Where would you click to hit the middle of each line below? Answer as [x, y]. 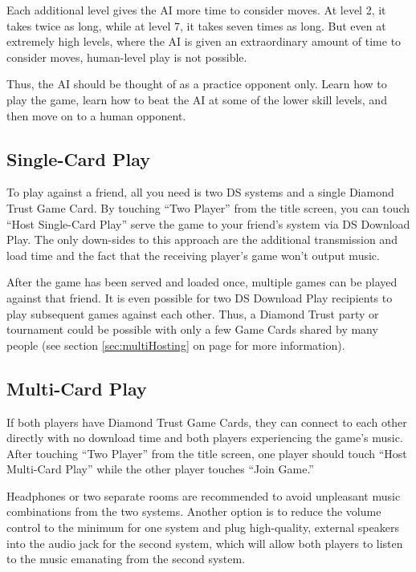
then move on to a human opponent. [96, 115]
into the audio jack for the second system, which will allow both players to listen [205, 543]
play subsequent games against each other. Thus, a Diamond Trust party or [193, 313]
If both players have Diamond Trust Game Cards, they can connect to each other [207, 422]
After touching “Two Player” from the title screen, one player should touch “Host [207, 453]
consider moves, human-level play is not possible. [127, 57]
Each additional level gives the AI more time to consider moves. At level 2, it [196, 10]
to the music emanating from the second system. [126, 559]
